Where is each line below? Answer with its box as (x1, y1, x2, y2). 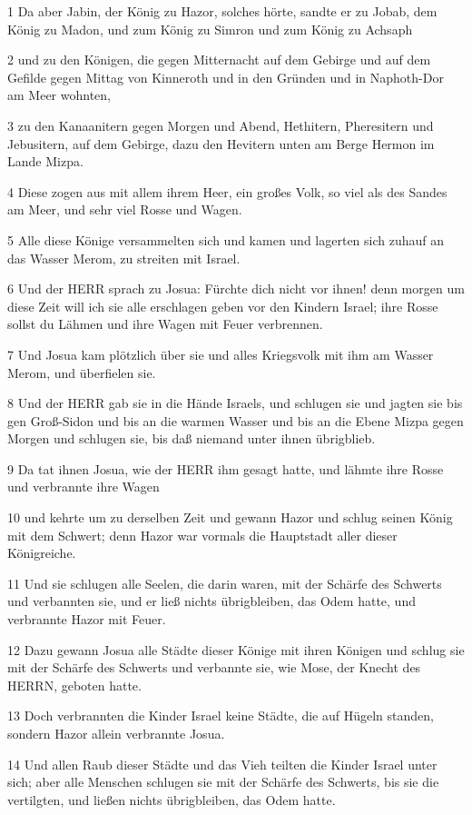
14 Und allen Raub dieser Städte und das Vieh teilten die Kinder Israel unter (7, 754, 438, 773)
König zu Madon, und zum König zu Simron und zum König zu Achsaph (7, 19, 413, 38)
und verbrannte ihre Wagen (7, 477, 160, 496)
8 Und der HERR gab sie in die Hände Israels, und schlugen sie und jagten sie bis (7, 393, 463, 412)
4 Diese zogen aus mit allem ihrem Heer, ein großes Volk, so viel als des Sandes (7, 182, 447, 201)
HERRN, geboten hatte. (7, 675, 142, 694)
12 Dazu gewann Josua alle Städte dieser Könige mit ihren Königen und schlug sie (7, 640, 465, 659)
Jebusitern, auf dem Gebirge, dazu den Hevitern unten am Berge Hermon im (7, 134, 435, 153)
